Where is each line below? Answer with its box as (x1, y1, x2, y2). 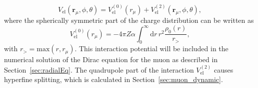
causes (213, 64, 233, 75)
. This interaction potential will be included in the (74, 43, 228, 54)
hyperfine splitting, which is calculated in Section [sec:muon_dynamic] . (4, 74, 223, 85)
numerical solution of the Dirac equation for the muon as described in (4, 54, 218, 65)
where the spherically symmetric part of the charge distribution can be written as (4, 14, 254, 25)
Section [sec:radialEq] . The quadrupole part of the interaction (4, 64, 194, 75)
